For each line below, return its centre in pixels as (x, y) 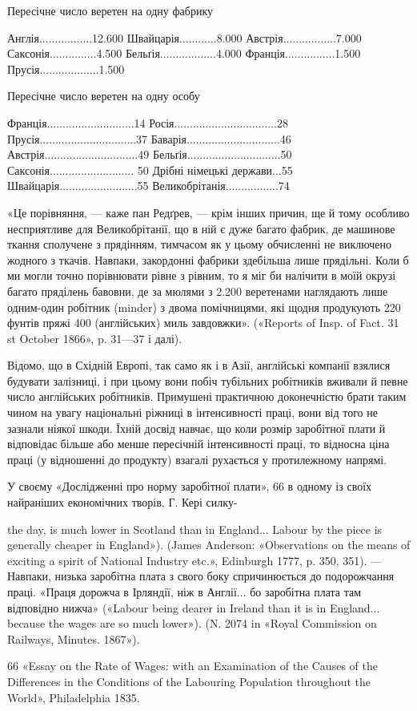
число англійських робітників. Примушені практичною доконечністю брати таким (207, 396)
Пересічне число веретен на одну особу (104, 96)
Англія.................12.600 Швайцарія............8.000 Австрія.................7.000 (184, 37)
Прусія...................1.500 (66, 69)
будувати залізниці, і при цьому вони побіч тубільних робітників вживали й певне (208, 380)
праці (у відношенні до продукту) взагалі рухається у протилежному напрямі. (197, 459)
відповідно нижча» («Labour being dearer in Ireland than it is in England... (194, 607)
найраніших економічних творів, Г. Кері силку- (122, 502)
